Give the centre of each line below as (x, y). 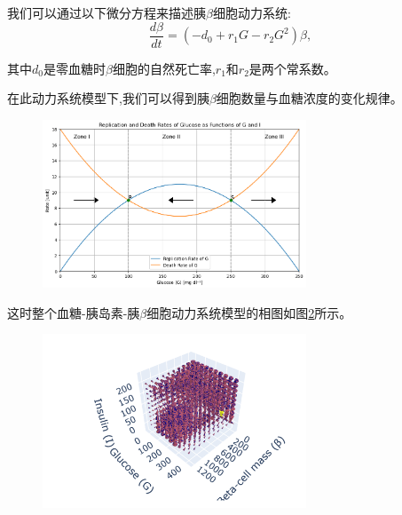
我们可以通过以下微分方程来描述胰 (106, 12)
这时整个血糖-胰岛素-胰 (74, 312)
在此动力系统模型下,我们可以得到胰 (108, 98)
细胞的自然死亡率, (164, 68)
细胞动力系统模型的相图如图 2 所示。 (249, 312)
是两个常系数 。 (292, 68)
